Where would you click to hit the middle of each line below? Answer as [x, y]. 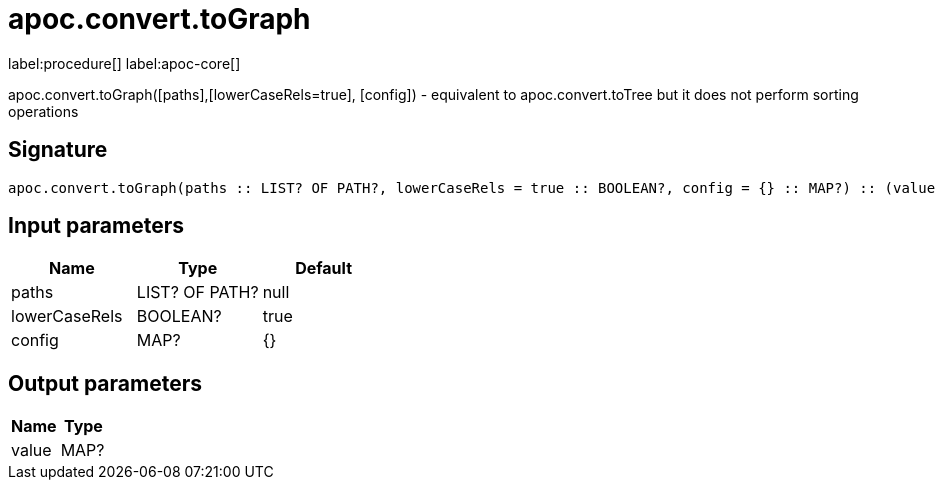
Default [323, 268]
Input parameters [96, 226]
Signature [58, 150]
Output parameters [105, 383]
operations [43, 111]
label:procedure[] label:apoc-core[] [124, 63]
